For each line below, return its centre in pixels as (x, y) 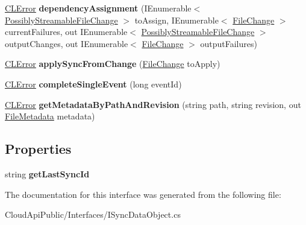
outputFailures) (229, 43)
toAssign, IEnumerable (176, 20)
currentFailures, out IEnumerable (66, 32)
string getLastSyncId (47, 173)
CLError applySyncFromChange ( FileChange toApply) (113, 64)
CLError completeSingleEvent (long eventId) (93, 84)
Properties (38, 149)
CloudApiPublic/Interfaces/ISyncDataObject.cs (93, 214)
